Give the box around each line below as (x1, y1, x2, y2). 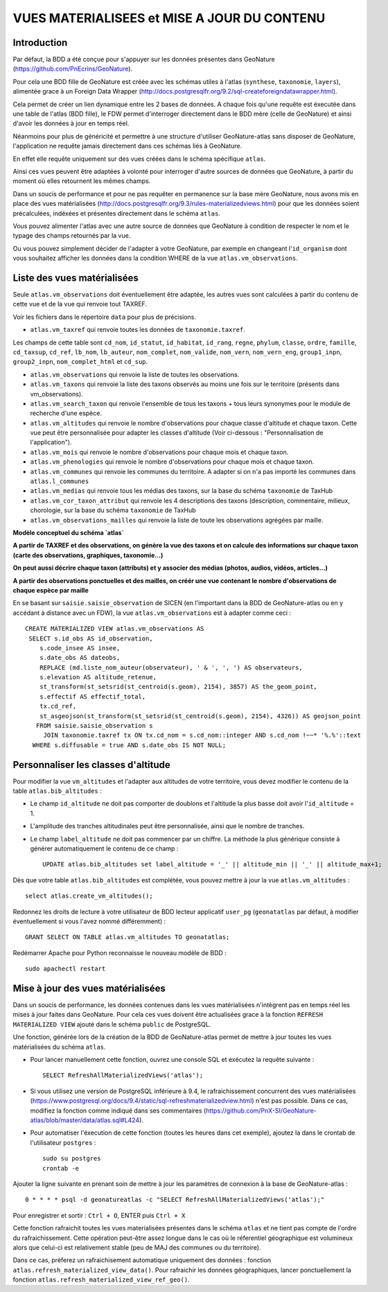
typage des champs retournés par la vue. (12, 232, 131, 240)
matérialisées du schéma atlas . (12, 1042, 107, 1051)
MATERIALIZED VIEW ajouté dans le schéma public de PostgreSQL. (12, 1020, 211, 1029)
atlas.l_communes (30, 478, 89, 485)
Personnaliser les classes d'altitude (12, 759, 171, 771)
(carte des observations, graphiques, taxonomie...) (12, 551, 164, 559)
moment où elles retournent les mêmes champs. (12, 177, 151, 185)
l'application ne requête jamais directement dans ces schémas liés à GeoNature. (12, 142, 242, 150)
